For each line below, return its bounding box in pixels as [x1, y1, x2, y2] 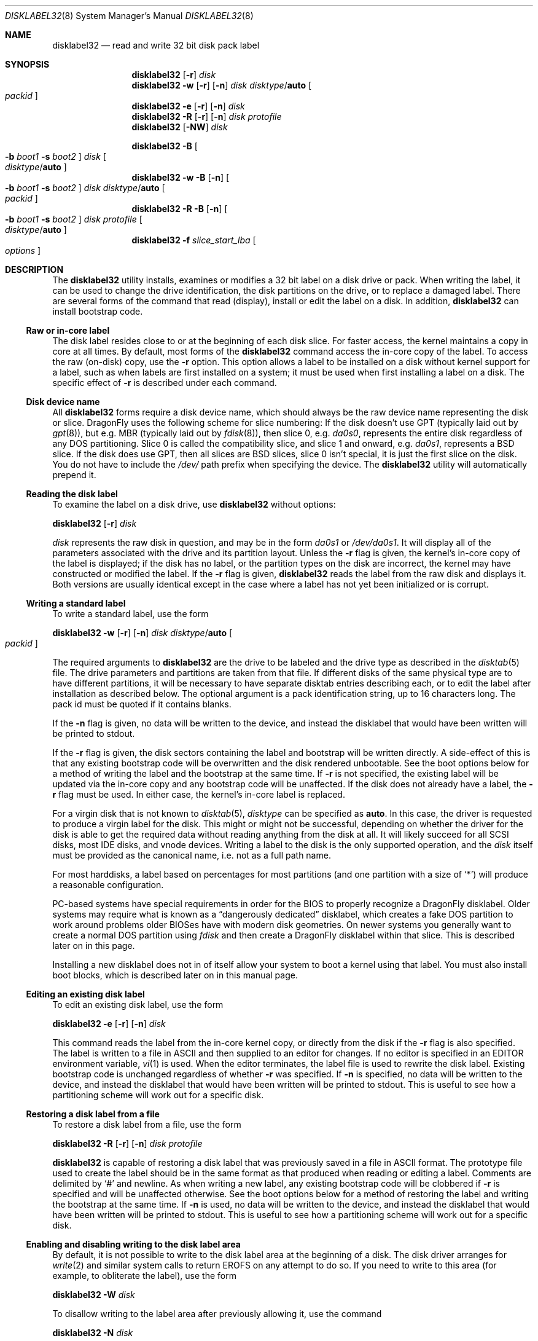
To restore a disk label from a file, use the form [52, 1119, 241, 1130]
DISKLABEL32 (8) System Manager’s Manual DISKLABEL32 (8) [5, 10, 254, 21]
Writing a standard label [26, 598, 126, 608]
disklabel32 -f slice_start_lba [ [131, 235, 256, 245]
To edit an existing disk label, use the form [52, 999, 224, 1010]
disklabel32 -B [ [131, 141, 198, 151]
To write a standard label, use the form [52, 608, 209, 619]
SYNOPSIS [5, 59, 50, 69]
